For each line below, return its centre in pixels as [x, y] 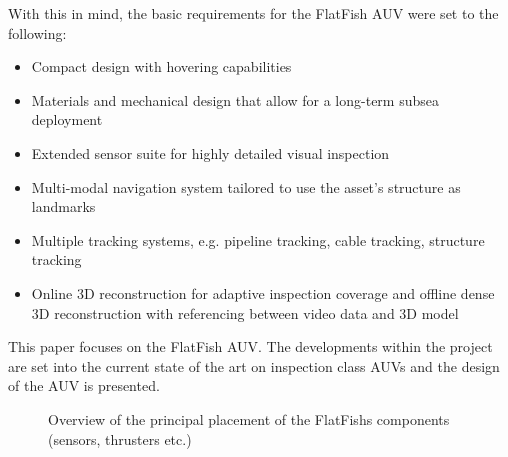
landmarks [63, 206]
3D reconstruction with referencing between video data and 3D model [245, 312]
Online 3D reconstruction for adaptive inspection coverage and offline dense [263, 292]
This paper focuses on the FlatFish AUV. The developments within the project [250, 346]
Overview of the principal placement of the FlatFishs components [249, 418]
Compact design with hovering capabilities [161, 66]
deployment [67, 119]
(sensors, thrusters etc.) [120, 438]
